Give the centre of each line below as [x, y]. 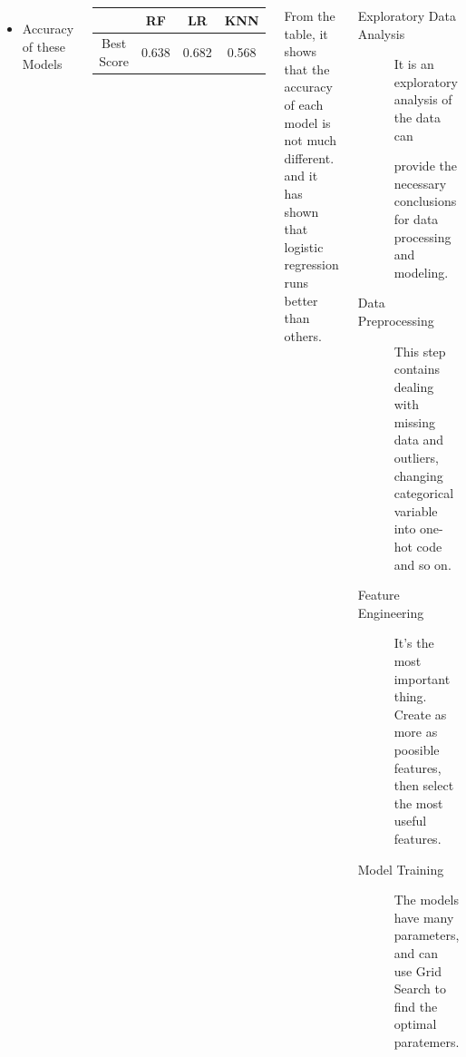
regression [311, 264]
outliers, [416, 458]
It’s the [414, 643]
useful [410, 821]
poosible [417, 749]
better [301, 300]
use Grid [418, 970]
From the [310, 15]
